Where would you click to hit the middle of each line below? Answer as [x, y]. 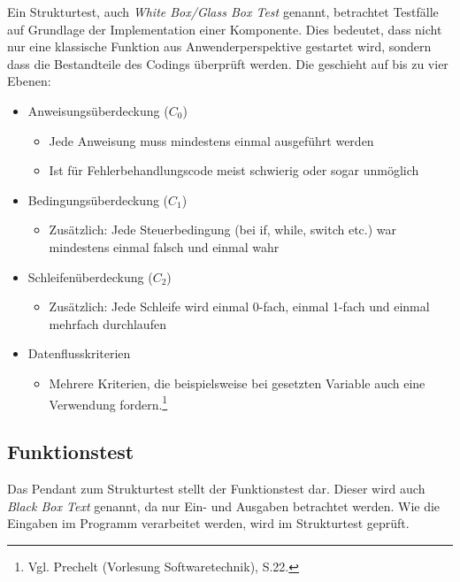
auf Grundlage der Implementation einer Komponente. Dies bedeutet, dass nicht [225, 29]
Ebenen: [29, 81]
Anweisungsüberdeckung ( [98, 110]
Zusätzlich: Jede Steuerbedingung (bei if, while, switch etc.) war [223, 230]
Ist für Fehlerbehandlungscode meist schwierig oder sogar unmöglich [234, 170]
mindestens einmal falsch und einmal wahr [164, 246]
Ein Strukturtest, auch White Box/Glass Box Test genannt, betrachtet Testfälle [223, 11]
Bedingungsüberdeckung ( [98, 199]
